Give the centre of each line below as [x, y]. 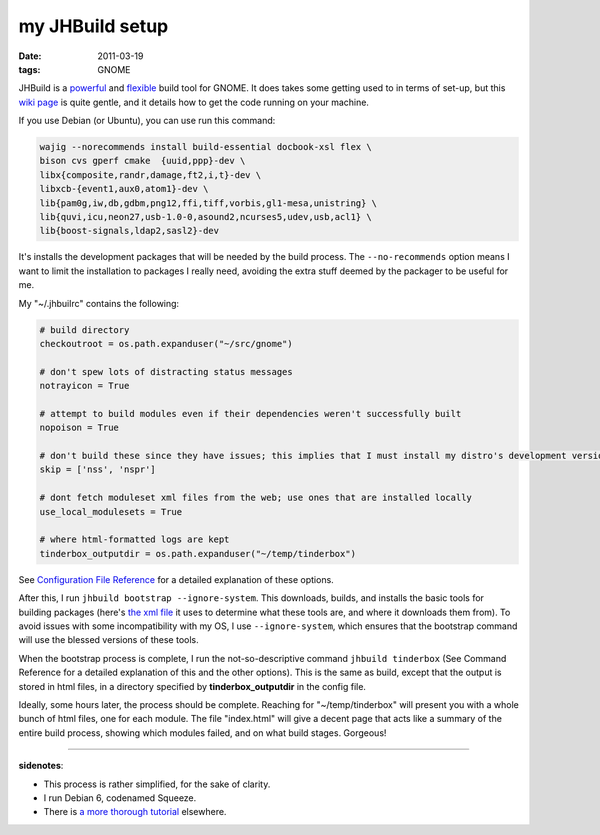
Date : [30, 56]
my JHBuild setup [93, 26]
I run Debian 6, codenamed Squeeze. [120, 797]
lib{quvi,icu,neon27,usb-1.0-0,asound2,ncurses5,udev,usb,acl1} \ [205, 217]
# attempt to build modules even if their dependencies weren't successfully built [250, 413]
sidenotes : [41, 766]
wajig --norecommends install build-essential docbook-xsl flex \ [205, 147]
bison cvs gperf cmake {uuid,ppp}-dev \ [142, 161]
